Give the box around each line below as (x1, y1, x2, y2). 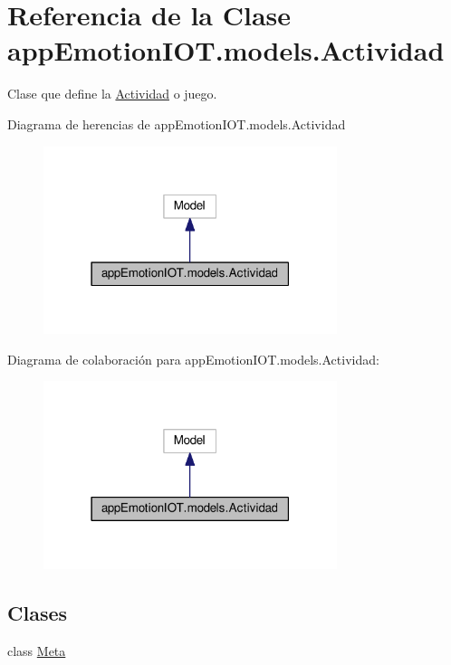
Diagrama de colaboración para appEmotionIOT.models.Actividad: (7, 349, 379, 368)
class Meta (7, 641, 66, 660)
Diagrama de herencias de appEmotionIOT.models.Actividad (7, 114, 346, 133)
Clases (7, 599, 68, 627)
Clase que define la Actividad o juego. (7, 84, 217, 103)
